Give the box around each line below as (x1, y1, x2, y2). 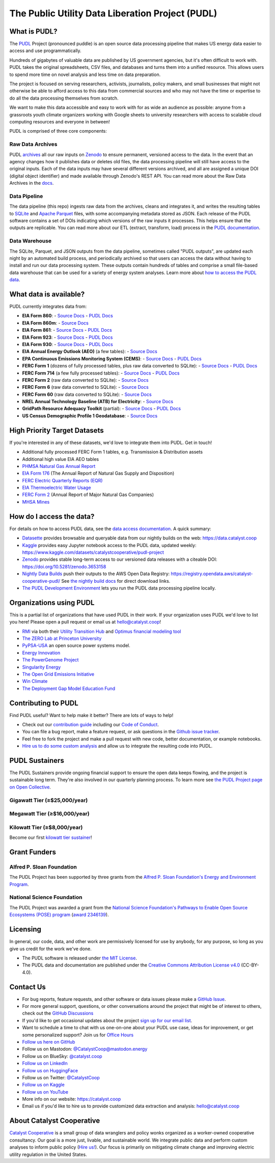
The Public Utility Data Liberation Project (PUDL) (9, 8, 217, 19)
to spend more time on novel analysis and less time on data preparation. (9, 71, 161, 78)
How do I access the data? (9, 512, 95, 521)
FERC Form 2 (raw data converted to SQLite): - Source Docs (22, 377, 149, 383)
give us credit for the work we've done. (9, 946, 92, 952)
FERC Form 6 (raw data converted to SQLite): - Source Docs (22, 384, 149, 390)
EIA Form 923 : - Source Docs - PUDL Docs (22, 334, 113, 340)
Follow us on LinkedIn (22, 1060, 68, 1067)
